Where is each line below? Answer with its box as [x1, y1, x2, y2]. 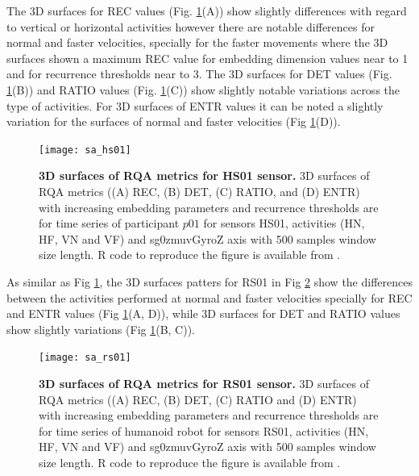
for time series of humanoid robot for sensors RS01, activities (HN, [39, 422, 369, 439]
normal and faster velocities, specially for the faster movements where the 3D [6, 34, 388, 51]
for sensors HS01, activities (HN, [203, 215, 365, 232]
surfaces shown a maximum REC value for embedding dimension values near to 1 [6, 49, 409, 66]
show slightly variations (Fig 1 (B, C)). [6, 320, 196, 337]
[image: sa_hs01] [39, 144, 131, 156]
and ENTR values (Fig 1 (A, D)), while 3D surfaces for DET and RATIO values [6, 305, 400, 322]
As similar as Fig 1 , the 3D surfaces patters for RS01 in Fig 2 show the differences [6, 273, 413, 290]
